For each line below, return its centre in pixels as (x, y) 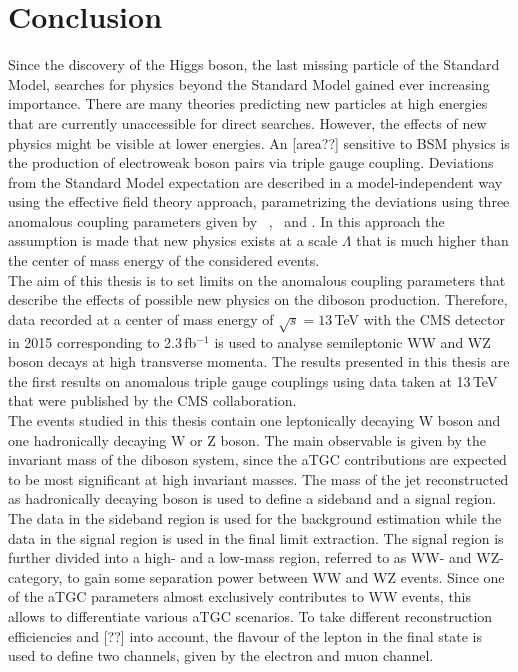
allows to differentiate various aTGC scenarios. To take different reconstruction (250, 615)
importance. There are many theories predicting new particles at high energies (248, 103)
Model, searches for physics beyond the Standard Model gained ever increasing (249, 83)
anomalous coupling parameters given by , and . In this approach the (226, 220)
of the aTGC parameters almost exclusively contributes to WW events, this (240, 596)
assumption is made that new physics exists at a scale (173, 240)
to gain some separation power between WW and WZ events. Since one (286, 576)
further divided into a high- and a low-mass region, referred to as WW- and (240, 557)
